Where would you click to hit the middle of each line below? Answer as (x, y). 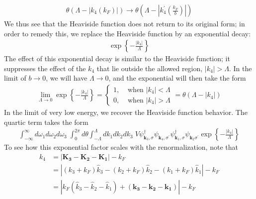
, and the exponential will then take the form (177, 78)
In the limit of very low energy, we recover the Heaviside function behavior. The (126, 112)
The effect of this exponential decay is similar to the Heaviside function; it (117, 58)
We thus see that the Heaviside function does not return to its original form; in (125, 24)
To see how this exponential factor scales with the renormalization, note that (121, 147)
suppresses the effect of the (45, 68)
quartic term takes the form (46, 122)
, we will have (67, 78)
